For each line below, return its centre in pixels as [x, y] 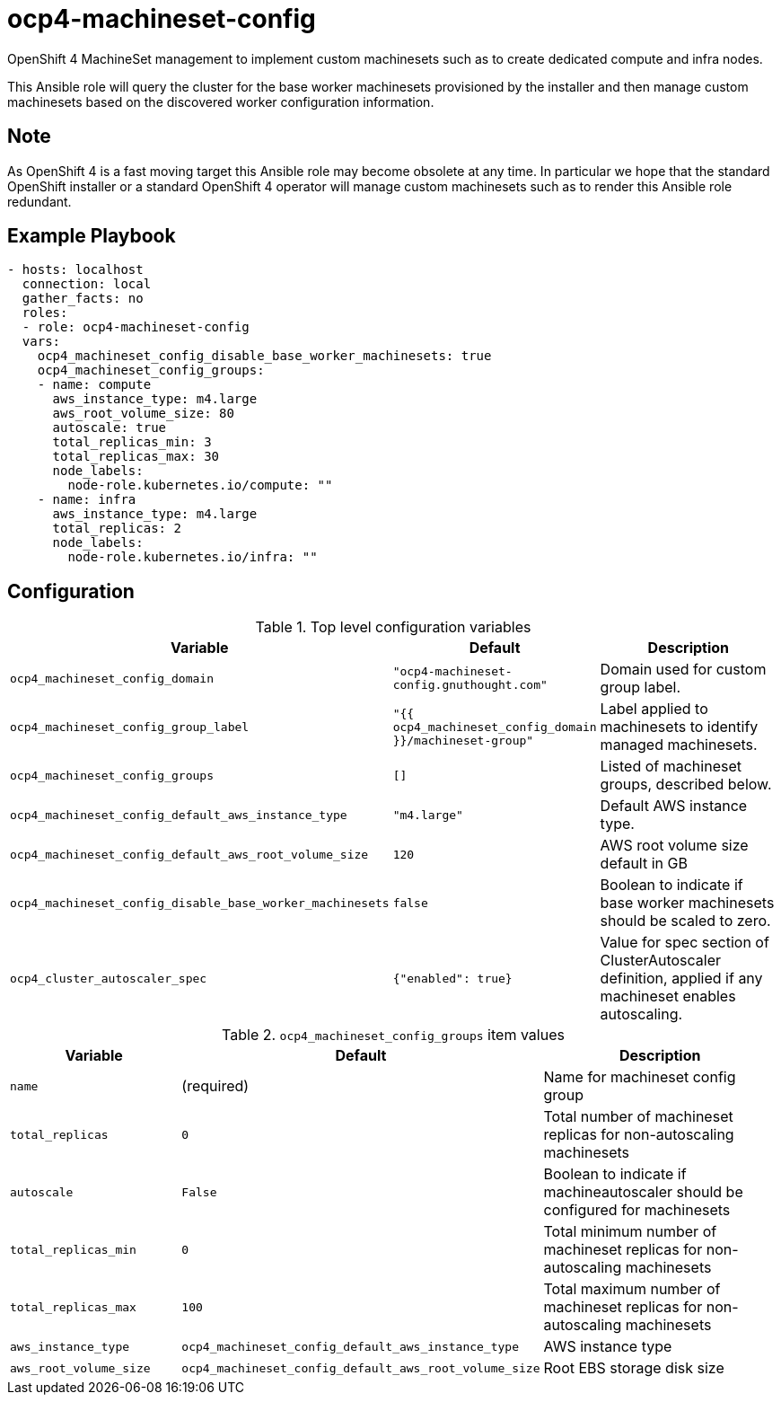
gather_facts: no [83, 299]
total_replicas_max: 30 [136, 457]
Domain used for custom [683, 670]
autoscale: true [110, 428]
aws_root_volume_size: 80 [143, 414]
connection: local [87, 284]
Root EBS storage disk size [634, 1368]
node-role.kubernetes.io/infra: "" [193, 557]
